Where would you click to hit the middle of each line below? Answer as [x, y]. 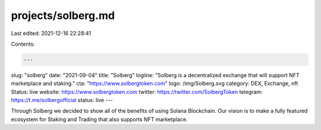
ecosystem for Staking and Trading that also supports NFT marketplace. [99, 119]
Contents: [23, 44]
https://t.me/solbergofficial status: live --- [62, 100]
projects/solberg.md [63, 15]
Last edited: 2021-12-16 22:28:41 [51, 33]
